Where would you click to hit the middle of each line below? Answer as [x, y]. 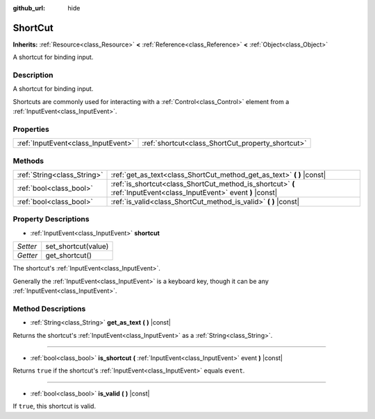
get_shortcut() [68, 255]
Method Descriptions [49, 309]
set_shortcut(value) [77, 246]
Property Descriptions [51, 219]
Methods [28, 161]
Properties [31, 129]
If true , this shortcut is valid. [55, 407]
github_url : [29, 8]
